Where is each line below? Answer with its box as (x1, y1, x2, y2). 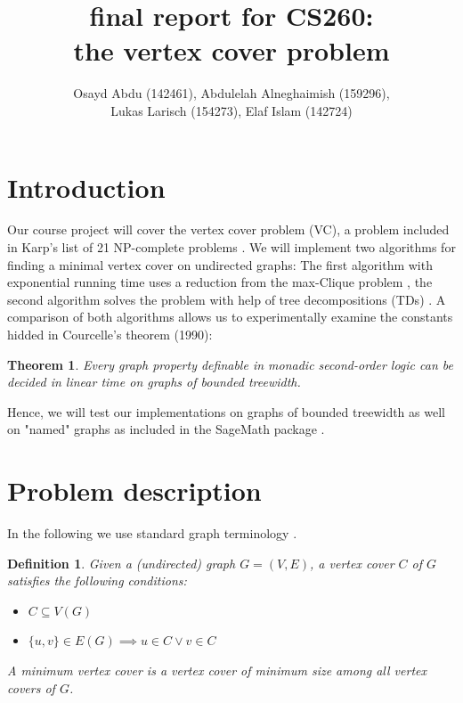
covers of (7, 678, 55, 697)
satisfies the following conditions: (7, 571, 187, 590)
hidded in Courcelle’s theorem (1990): (7, 325, 213, 343)
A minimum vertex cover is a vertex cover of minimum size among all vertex (7, 661, 426, 680)
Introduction (7, 168, 166, 205)
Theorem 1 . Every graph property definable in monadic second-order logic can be (7, 355, 453, 373)
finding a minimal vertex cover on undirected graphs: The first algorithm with (7, 255, 433, 274)
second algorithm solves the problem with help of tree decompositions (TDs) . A (7, 290, 446, 308)
